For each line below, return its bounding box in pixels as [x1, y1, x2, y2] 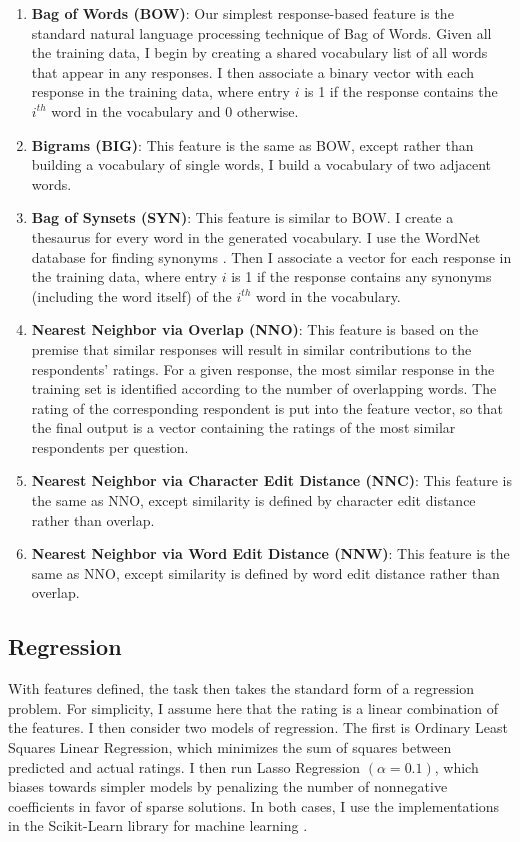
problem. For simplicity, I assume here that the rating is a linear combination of [8, 697, 498, 718]
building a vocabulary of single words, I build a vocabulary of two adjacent [31, 154, 492, 175]
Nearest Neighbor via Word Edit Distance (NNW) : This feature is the [31, 543, 510, 564]
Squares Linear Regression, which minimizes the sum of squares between [8, 737, 452, 758]
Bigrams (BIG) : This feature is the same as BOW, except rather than [31, 134, 474, 155]
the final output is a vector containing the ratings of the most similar [31, 417, 456, 438]
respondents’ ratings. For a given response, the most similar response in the [31, 358, 495, 379]
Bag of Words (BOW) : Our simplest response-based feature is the [31, 3, 454, 23]
